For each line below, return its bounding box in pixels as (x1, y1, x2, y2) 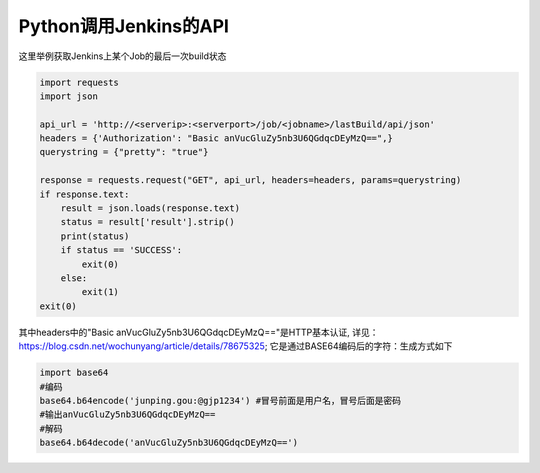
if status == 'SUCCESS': (60, 245, 183, 256)
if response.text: (39, 188, 130, 200)
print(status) (60, 230, 130, 242)
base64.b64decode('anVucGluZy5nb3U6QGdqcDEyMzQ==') (39, 437, 299, 449)
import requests (39, 76, 120, 88)
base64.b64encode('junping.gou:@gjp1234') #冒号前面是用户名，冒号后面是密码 (39, 395, 402, 406)
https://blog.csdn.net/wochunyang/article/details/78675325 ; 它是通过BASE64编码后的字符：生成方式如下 (18, 340, 453, 352)
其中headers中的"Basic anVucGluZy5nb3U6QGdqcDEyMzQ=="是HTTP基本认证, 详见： (18, 326, 379, 338)
